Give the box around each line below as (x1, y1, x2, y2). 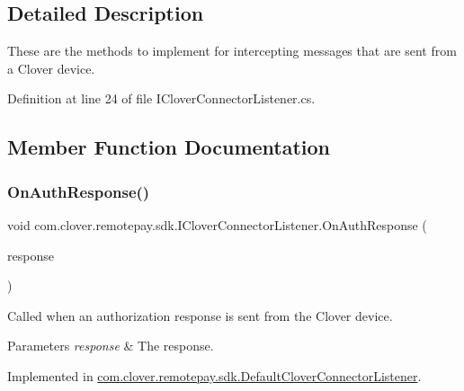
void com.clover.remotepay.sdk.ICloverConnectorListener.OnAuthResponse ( (7, 215, 427, 234)
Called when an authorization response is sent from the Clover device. (7, 306, 393, 324)
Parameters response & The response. (7, 336, 214, 355)
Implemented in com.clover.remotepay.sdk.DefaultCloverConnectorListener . (7, 366, 422, 385)
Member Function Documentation (7, 133, 331, 161)
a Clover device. (7, 58, 95, 77)
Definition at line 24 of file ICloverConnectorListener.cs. (7, 89, 316, 108)
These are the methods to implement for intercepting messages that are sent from (7, 41, 457, 60)
